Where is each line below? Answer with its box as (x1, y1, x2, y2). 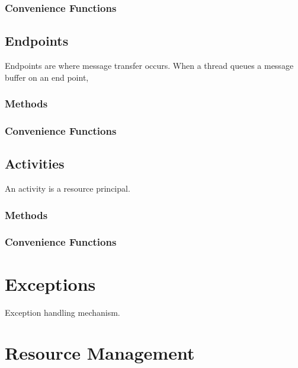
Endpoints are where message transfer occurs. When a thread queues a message (5, 59, 294, 72)
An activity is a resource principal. (5, 182, 130, 195)
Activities (5, 154, 65, 173)
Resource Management (5, 341, 195, 365)
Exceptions (5, 271, 96, 296)
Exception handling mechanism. (5, 306, 120, 318)
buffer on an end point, (5, 71, 89, 83)
